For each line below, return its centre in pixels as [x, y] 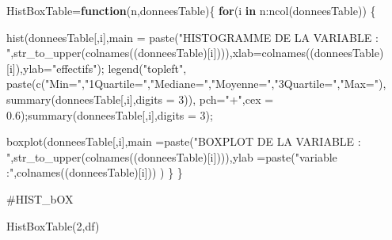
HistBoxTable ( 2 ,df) [53, 225]
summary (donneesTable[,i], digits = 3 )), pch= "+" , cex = [140, 99]
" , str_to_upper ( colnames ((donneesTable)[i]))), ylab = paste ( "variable [172, 156]
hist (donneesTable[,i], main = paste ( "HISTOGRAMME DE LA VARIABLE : [192, 37]
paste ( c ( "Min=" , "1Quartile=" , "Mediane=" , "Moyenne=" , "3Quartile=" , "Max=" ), [196, 84]
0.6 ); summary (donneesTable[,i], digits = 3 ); [110, 114]
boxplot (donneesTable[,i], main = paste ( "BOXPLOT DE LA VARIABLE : [184, 141]
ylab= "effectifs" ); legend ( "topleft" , [105, 68]
